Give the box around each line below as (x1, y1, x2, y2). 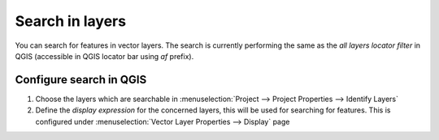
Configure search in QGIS (15, 73, 147, 87)
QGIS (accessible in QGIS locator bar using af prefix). (15, 51, 194, 61)
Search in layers (15, 12, 126, 30)
